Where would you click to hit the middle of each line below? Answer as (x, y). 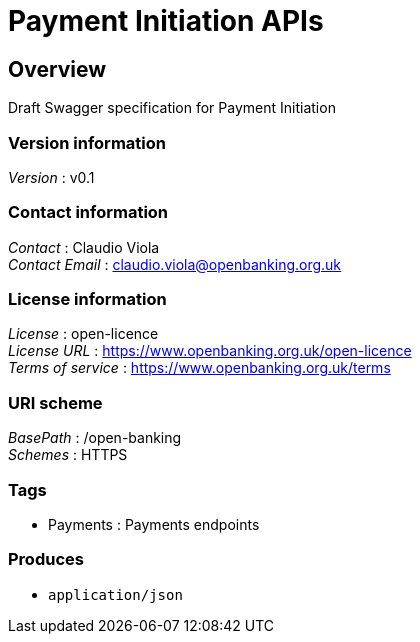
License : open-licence (83, 334)
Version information (87, 142)
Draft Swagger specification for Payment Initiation (172, 108)
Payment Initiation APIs (166, 21)
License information (87, 299)
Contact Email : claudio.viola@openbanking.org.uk (175, 264)
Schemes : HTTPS (68, 455)
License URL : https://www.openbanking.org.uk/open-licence (210, 351)
